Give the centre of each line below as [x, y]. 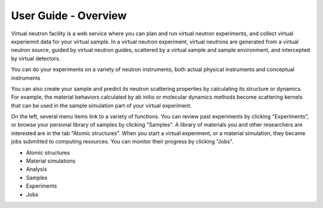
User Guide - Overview [69, 16]
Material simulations [51, 161]
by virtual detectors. [36, 58]
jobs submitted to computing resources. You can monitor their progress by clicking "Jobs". [122, 142]
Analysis [36, 169]
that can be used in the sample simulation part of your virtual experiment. [101, 105]
